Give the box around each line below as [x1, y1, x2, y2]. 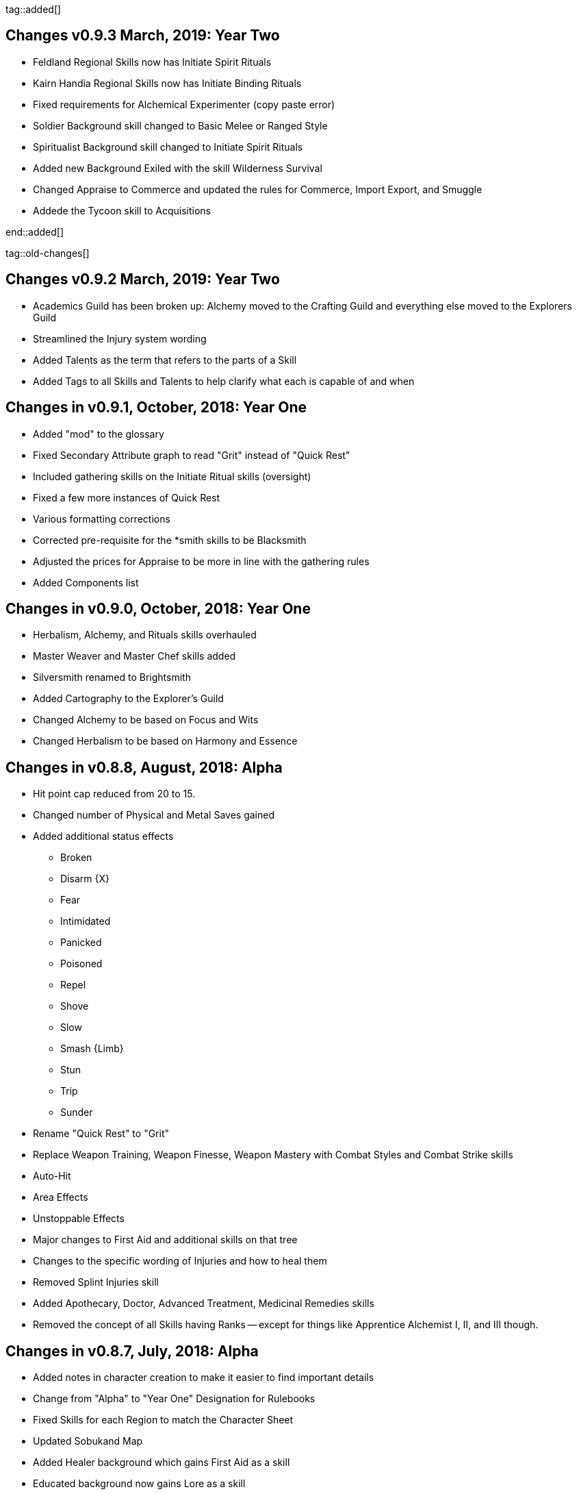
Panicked [60, 936, 102, 949]
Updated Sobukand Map [33, 1435, 143, 1447]
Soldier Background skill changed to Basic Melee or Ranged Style [33, 119, 328, 132]
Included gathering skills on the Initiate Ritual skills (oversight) [33, 470, 311, 482]
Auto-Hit [33, 1170, 71, 1182]
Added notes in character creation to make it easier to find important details [33, 1371, 374, 1384]
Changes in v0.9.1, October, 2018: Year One [5, 399, 307, 416]
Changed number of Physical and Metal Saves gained [33, 809, 275, 821]
